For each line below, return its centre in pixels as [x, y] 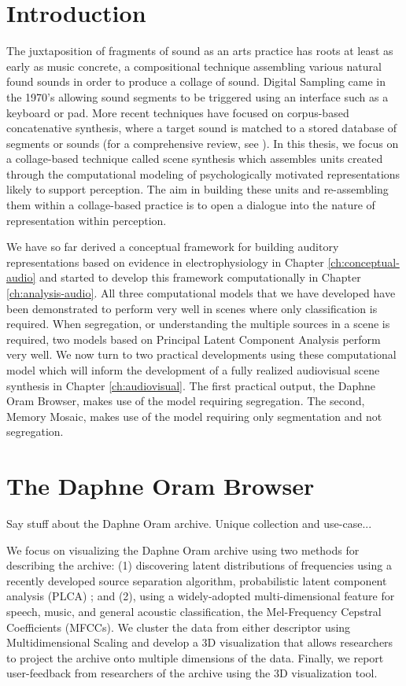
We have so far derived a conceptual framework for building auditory [173, 247]
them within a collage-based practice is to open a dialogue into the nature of [191, 205]
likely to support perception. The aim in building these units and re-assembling [197, 189]
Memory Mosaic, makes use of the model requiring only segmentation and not [194, 416]
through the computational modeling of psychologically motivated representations [203, 173]
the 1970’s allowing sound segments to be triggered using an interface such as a [197, 96]
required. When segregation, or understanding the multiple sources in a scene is [198, 324]
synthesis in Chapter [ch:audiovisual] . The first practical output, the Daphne [191, 385]
